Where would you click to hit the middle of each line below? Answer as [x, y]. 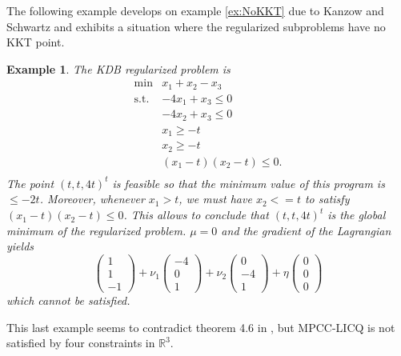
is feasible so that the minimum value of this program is [249, 183]
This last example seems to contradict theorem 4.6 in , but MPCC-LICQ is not [201, 327]
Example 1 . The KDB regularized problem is [118, 68]
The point [30, 183]
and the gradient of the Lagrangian [306, 230]
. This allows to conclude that [196, 215]
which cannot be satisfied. [68, 300]
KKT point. [36, 42]
